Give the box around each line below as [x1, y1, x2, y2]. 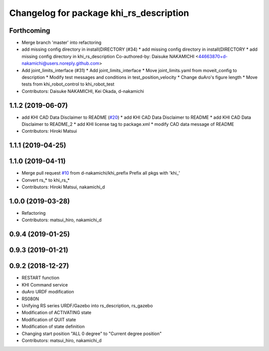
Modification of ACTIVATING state [21, 310, 92, 316]
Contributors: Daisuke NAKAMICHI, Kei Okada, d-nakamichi [21, 88, 144, 94]
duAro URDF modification [21, 289, 74, 295]
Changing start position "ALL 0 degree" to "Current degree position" [21, 331, 162, 337]
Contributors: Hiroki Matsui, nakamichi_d [21, 184, 105, 190]
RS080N [21, 296, 39, 302]
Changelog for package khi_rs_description [9, 7, 189, 18]
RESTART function [21, 275, 60, 281]
